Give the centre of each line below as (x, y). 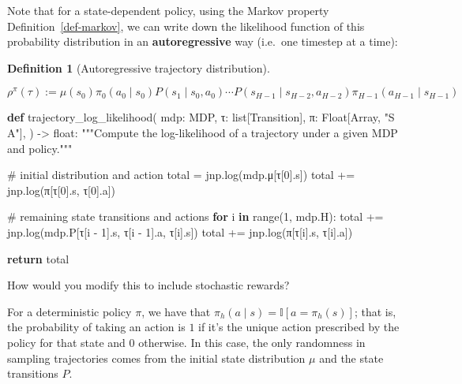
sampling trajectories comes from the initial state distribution (156, 358)
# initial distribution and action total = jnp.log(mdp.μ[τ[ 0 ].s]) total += (181, 175)
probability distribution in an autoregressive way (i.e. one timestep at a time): (203, 41)
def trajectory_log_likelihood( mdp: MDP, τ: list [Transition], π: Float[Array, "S (201, 117)
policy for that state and (66, 342)
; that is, (375, 311)
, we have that (176, 311)
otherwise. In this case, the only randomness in (252, 342)
